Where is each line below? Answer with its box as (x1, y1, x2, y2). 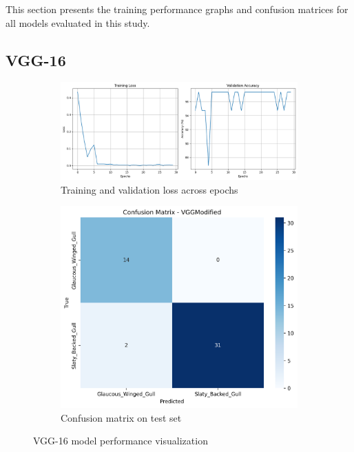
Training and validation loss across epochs (61, 182, 238, 196)
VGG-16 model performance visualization (33, 433, 208, 448)
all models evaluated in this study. (6, 15, 150, 30)
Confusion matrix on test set (61, 410, 182, 424)
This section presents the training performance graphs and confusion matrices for (6, 2, 348, 16)
